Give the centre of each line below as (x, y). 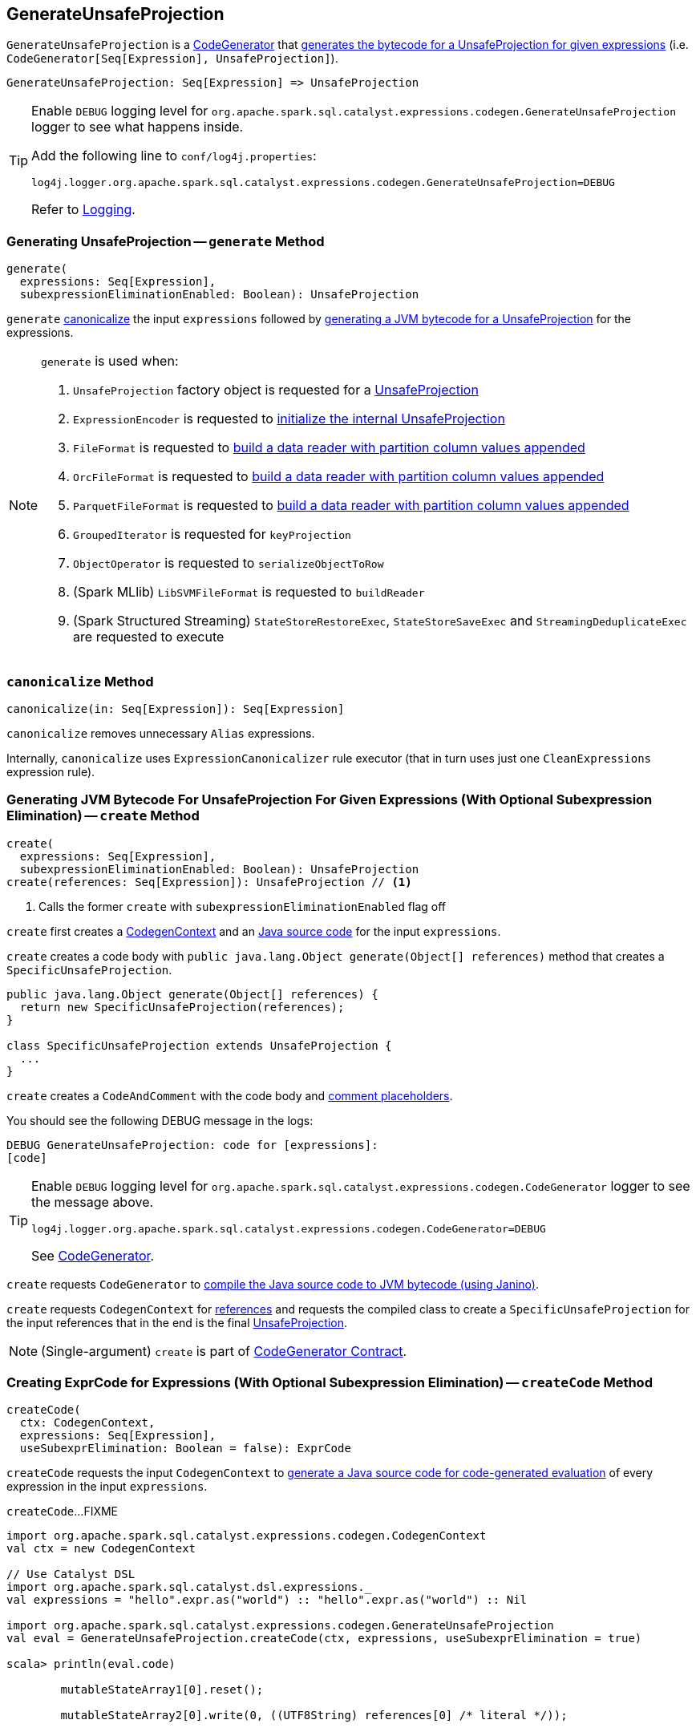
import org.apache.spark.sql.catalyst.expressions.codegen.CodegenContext (247, 1536)
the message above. (93, 1202)
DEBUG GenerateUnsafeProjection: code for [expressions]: (192, 1145)
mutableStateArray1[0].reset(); (162, 1690)
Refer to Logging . (83, 210)
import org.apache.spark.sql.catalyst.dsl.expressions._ (189, 1587)
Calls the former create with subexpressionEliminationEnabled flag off (243, 906)
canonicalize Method (80, 681)
